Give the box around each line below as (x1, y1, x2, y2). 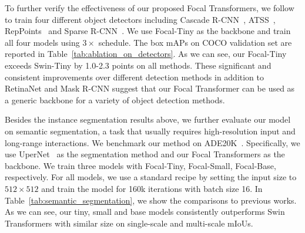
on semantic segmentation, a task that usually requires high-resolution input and (5, 124, 296, 137)
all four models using (5, 36, 80, 48)
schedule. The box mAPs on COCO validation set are (98, 36, 292, 48)
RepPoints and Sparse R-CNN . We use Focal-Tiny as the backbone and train (5, 25, 291, 37)
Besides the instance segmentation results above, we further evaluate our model (5, 113, 291, 126)
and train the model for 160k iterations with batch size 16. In (41, 182, 263, 194)
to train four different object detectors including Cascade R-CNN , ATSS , (5, 13, 276, 25)
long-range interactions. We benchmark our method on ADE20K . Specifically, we (5, 136, 300, 148)
